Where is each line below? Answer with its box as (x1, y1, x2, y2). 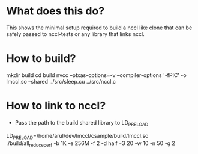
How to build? (6, 52, 76, 66)
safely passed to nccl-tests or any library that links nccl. (6, 30, 145, 37)
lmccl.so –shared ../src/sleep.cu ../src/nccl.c (6, 78, 116, 85)
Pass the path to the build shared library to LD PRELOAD (14, 119, 149, 128)
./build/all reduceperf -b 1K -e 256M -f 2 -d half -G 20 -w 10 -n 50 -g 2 (6, 140, 176, 149)
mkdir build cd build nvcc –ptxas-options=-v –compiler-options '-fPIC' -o (6, 71, 187, 79)
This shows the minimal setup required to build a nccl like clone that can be (6, 24, 193, 31)
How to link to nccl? (6, 99, 106, 112)
